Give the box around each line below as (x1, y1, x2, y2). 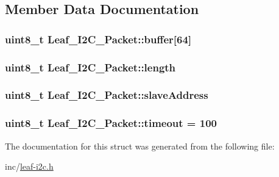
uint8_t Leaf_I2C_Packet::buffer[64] (5, 31, 192, 46)
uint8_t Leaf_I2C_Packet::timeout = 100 (5, 115, 217, 131)
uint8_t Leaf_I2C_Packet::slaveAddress (5, 87, 208, 103)
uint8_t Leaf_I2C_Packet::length (5, 59, 176, 74)
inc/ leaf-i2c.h (5, 160, 54, 173)
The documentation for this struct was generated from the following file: (5, 139, 275, 152)
